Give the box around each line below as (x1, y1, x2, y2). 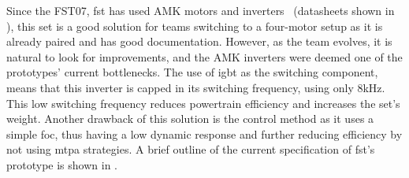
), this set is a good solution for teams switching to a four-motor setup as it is (6, 17, 383, 34)
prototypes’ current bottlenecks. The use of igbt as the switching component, (6, 64, 378, 80)
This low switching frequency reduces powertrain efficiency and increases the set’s (6, 95, 400, 111)
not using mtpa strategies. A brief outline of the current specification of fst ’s (6, 141, 375, 158)
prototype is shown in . (6, 156, 117, 172)
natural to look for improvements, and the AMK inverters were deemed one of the (6, 48, 403, 65)
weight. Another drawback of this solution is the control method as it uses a (6, 110, 374, 127)
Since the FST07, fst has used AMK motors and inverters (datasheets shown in (6, 2, 395, 18)
